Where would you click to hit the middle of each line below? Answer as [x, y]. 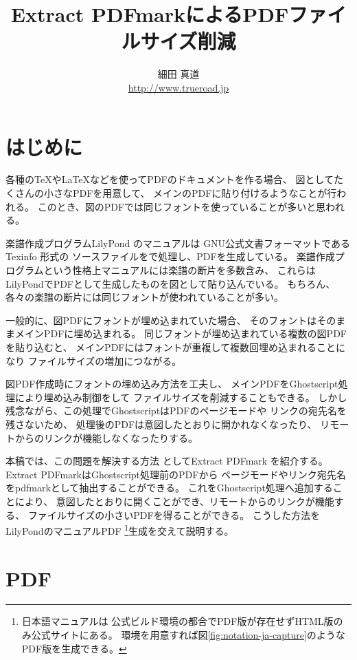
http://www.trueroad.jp [178, 87]
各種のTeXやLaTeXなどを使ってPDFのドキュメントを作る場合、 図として [170, 179]
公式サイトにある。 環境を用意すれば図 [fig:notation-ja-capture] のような [188, 635]
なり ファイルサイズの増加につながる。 [94, 360]
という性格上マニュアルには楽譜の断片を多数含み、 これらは [180, 270]
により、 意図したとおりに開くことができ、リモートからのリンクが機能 [174, 501]
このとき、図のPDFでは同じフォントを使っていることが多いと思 [182, 206]
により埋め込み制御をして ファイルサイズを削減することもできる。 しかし [181, 397]
